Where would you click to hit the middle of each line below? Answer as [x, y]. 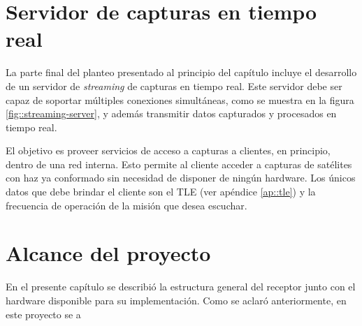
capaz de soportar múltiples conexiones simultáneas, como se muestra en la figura [180, 99]
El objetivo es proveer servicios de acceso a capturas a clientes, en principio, [168, 150]
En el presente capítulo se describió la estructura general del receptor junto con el [181, 287]
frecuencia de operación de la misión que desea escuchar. [126, 205]
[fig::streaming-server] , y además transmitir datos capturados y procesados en [171, 113]
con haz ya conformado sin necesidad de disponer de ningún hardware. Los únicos [181, 178]
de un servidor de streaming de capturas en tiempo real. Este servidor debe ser [174, 86]
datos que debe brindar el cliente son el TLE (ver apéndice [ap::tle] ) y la [161, 192]
